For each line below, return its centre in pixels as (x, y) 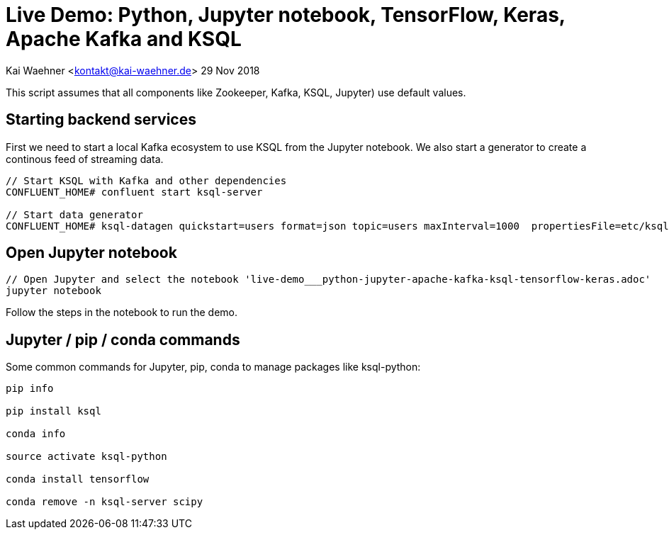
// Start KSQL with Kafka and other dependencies (146, 180)
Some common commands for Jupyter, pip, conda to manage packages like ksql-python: (213, 367)
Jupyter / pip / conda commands (123, 339)
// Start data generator (74, 214)
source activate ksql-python (86, 457)
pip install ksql (54, 411)
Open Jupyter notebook (91, 253)
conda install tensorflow (78, 479)
